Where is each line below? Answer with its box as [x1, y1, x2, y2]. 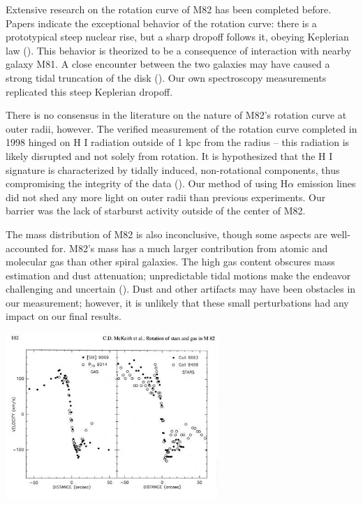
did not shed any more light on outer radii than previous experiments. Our [6, 189, 326, 204]
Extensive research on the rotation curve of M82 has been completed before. [6, 2, 332, 16]
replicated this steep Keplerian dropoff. [6, 84, 173, 98]
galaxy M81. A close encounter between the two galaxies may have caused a [6, 57, 330, 71]
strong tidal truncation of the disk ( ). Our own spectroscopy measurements [6, 70, 327, 85]
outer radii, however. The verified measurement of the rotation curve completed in [6, 121, 357, 136]
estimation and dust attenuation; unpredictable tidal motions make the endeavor [6, 268, 351, 282]
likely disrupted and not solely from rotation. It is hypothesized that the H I [6, 148, 333, 163]
